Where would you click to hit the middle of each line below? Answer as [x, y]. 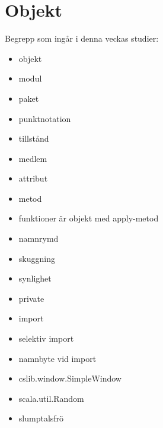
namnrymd [39, 238]
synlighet [35, 278]
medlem [33, 158]
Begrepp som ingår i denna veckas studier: [82, 38]
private [31, 298]
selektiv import [46, 338]
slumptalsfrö [41, 418]
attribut [33, 178]
